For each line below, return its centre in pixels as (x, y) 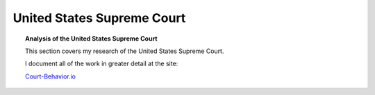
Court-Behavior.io (51, 76)
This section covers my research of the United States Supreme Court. (125, 51)
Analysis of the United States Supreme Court (91, 39)
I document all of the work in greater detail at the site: (102, 64)
